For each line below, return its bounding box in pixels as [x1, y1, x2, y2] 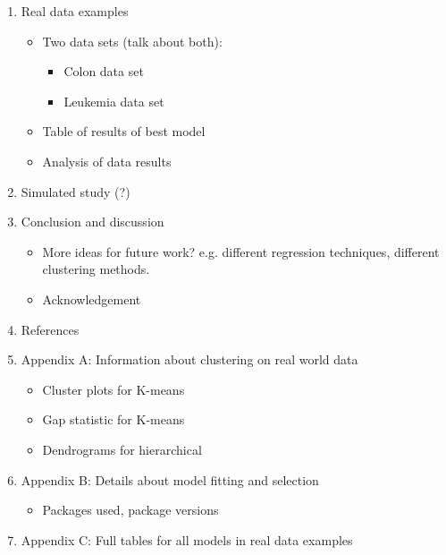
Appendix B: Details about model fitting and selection [21, 470, 319, 489]
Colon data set [63, 62, 144, 81]
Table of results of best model [42, 122, 206, 141]
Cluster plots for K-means [42, 380, 185, 398]
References [21, 320, 80, 338]
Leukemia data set [63, 91, 164, 110]
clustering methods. [42, 260, 150, 278]
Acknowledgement [42, 289, 141, 308]
